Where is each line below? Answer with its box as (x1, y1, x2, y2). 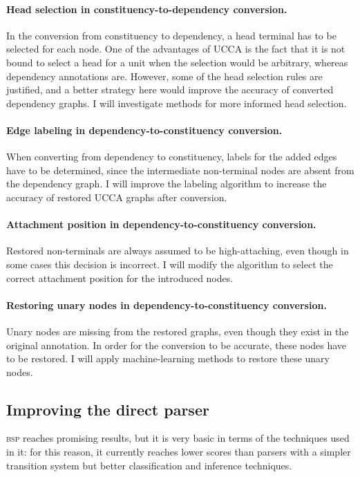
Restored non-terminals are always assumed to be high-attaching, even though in (6, 243, 349, 258)
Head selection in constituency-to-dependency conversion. (6, 1, 287, 16)
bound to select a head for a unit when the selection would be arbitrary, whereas (6, 55, 348, 69)
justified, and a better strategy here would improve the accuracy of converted (6, 82, 334, 97)
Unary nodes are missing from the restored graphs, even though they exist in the (6, 324, 349, 338)
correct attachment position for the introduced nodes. (6, 270, 234, 285)
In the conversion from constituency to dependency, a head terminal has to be (6, 28, 337, 42)
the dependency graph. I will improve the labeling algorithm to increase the (6, 176, 327, 191)
